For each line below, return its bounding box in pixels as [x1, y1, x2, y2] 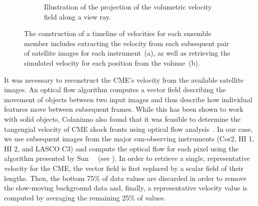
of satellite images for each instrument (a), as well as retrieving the [24, 48, 230, 58]
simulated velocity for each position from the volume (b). [24, 57, 200, 68]
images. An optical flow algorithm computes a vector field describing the [4, 84, 226, 95]
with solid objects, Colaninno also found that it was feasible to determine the [4, 113, 240, 124]
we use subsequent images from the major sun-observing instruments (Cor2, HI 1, [4, 133, 254, 144]
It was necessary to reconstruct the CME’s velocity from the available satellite [4, 74, 244, 85]
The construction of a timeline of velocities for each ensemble [24, 28, 211, 39]
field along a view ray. [44, 11, 111, 22]
